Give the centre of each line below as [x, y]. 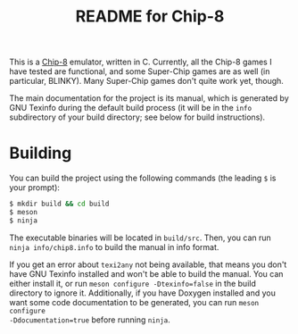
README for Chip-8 [150, 17]
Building [41, 153]
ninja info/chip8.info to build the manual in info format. [114, 246]
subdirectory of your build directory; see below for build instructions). [137, 117]
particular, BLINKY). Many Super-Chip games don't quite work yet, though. [146, 81]
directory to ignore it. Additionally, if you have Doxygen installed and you [143, 293]
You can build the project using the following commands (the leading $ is [143, 178]
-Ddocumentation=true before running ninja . [90, 320]
